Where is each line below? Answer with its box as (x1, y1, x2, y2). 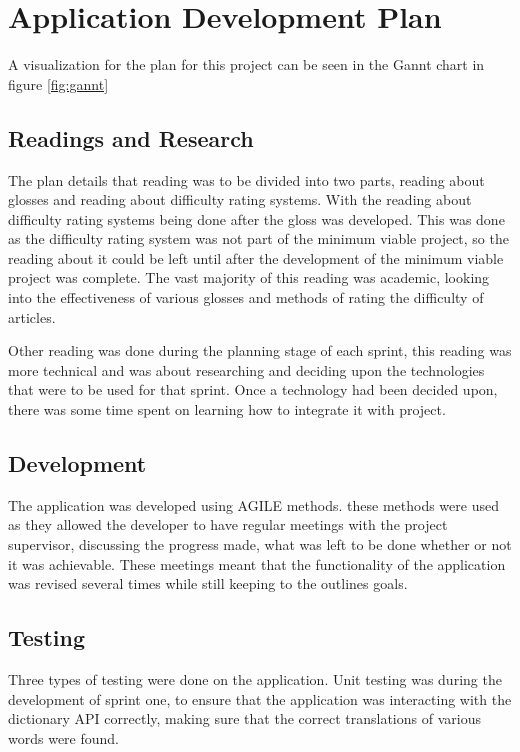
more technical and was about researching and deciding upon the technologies (8, 359, 485, 380)
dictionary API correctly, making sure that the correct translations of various (8, 708, 481, 729)
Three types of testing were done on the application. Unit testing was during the (8, 669, 502, 690)
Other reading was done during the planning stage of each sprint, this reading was (8, 340, 512, 361)
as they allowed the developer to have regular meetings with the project (8, 514, 448, 535)
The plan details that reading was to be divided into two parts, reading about (8, 169, 485, 190)
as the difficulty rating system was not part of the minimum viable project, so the (8, 228, 509, 249)
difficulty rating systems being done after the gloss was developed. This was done (8, 208, 505, 229)
